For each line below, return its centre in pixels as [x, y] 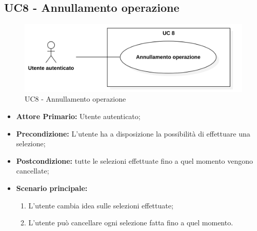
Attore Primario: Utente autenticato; [78, 116]
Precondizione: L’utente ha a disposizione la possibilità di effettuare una [133, 133]
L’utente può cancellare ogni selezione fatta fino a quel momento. [131, 223]
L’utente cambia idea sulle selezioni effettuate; [101, 205]
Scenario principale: [52, 188]
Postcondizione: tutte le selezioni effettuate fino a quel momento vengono [135, 160]
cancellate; [33, 171]
